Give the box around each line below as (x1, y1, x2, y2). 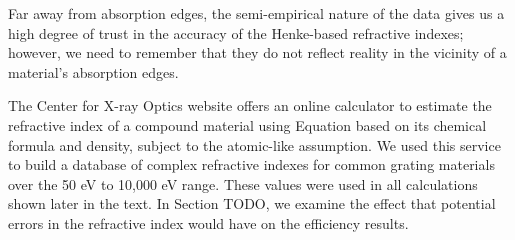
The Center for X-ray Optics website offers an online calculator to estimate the (8, 95, 492, 116)
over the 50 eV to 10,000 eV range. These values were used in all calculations (8, 173, 478, 194)
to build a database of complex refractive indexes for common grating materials (8, 154, 495, 175)
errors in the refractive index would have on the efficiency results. (8, 212, 409, 233)
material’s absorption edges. (8, 61, 179, 82)
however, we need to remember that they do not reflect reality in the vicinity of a (8, 42, 507, 63)
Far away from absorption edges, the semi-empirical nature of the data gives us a (8, 3, 505, 23)
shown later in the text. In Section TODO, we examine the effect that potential (8, 193, 496, 214)
